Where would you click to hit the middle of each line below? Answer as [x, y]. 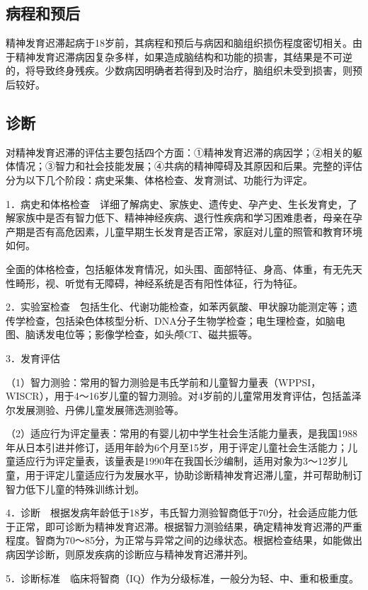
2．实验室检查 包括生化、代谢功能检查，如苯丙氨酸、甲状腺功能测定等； [177, 307]
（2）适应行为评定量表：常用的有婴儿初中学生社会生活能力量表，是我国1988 [182, 433]
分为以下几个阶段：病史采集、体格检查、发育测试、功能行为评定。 [159, 179]
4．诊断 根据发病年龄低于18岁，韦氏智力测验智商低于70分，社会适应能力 [177, 513]
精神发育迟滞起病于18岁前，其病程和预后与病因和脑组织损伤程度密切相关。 [179, 43]
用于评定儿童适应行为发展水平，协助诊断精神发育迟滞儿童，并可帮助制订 [194, 475]
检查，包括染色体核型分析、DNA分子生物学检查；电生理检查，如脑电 [185, 320]
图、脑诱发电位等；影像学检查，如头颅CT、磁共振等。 [132, 334]
